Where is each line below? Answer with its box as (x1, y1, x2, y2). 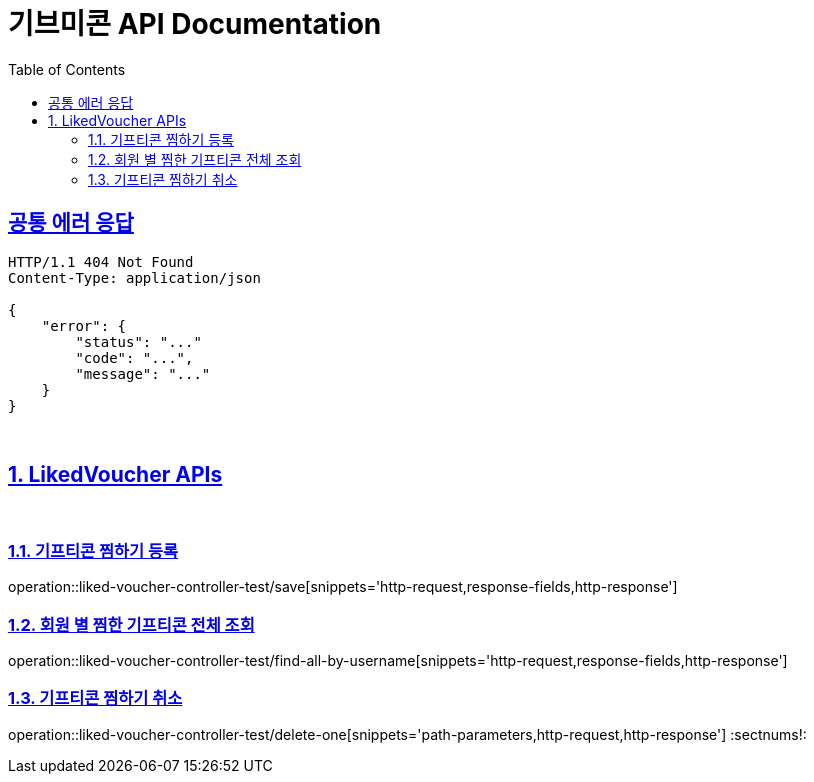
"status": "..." (75, 333, 202, 350)
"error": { (41, 317, 127, 334)
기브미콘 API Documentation (8, 7, 382, 41)
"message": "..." (75, 365, 211, 382)
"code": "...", (75, 349, 194, 366)
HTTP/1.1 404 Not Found (8, 253, 194, 270)
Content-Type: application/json (8, 269, 261, 286)
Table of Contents (8, 60, 126, 78)
